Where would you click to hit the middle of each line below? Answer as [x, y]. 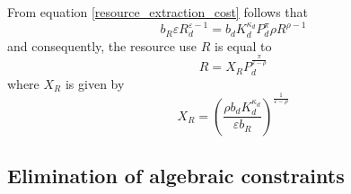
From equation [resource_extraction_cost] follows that [158, 12]
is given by [95, 83]
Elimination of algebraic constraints [176, 175]
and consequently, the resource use [102, 45]
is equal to [243, 45]
